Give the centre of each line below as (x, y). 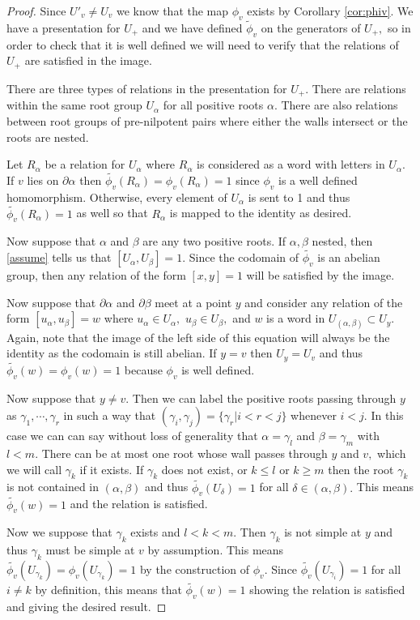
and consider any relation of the (324, 302)
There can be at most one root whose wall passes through (185, 453)
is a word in (296, 318)
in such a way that (110, 415)
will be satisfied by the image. (320, 275)
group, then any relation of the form (96, 275)
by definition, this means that (108, 590)
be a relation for (85, 164)
